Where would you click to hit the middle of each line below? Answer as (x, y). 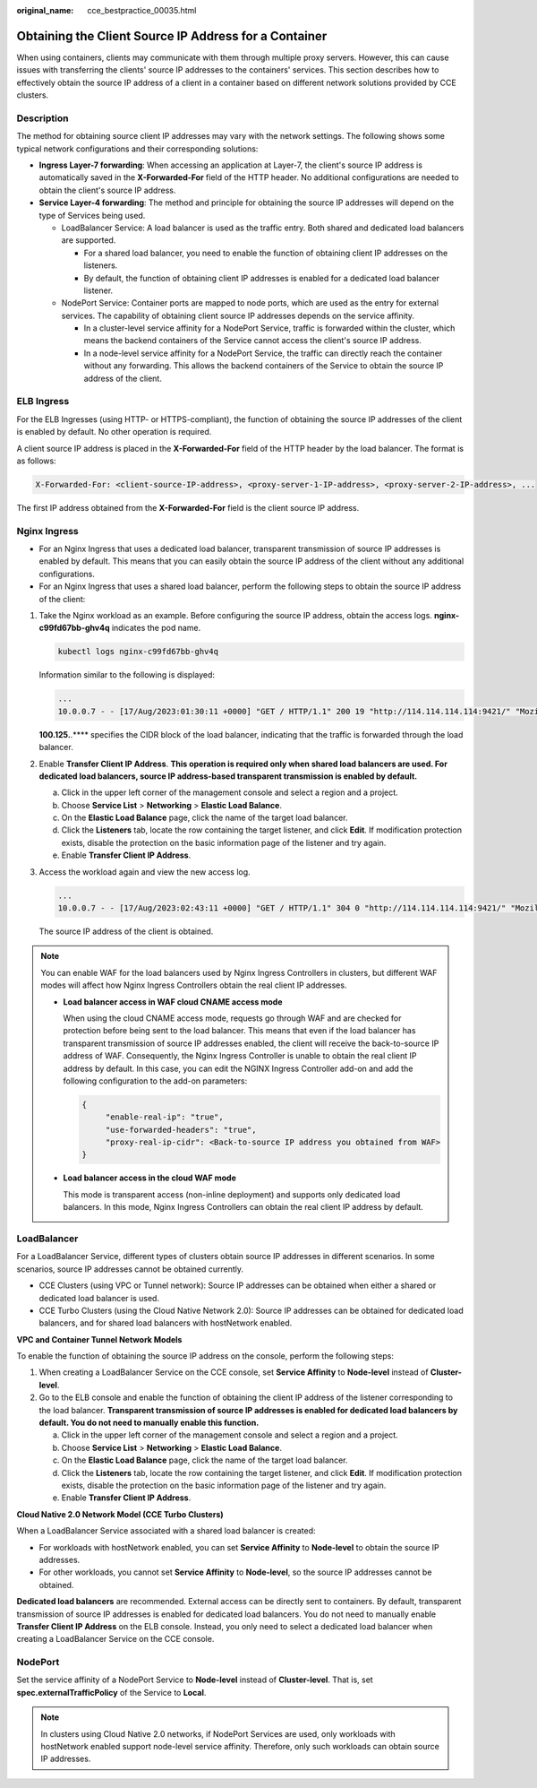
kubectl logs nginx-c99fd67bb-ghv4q (138, 652)
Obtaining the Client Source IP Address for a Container (172, 36)
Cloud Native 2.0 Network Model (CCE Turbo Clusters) (120, 1514)
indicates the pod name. (156, 628)
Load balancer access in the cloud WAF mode (150, 1178)
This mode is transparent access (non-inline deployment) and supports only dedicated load (232, 1194)
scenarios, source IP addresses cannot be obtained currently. (130, 1269)
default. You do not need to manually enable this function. (149, 1423)
